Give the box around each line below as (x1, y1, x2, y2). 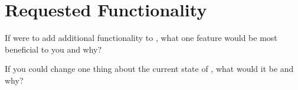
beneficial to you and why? (5, 43, 102, 55)
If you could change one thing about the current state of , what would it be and (5, 63, 294, 75)
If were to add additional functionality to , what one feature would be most (5, 32, 277, 44)
